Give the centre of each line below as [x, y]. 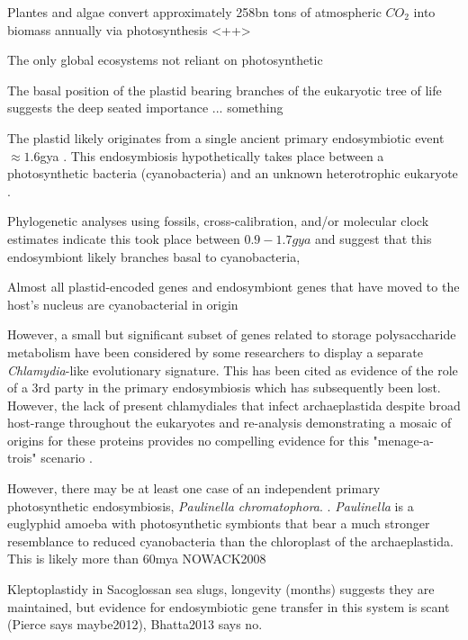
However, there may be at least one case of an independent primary [194, 488]
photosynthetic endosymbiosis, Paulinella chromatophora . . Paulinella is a [211, 505]
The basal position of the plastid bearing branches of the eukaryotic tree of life [225, 90]
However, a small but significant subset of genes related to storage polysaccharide [232, 334]
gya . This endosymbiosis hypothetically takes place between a [212, 155]
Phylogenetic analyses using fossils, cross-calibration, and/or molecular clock [218, 221]
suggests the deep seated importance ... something [145, 108]
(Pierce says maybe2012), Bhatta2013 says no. [135, 624]
